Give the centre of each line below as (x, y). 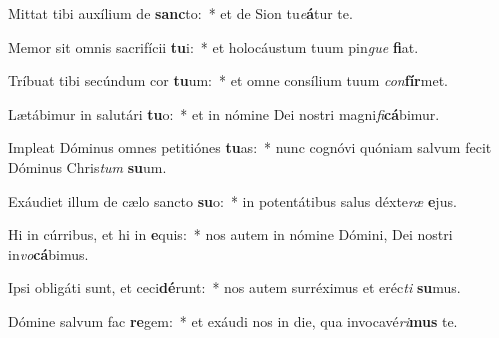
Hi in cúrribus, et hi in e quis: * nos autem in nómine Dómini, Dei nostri (230, 234)
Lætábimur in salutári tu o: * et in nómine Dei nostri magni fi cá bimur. (224, 113)
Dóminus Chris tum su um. (87, 166)
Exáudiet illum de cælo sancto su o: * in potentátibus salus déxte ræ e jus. (232, 200)
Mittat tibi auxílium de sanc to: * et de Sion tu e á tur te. (180, 13)
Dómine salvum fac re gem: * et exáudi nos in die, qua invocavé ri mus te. (233, 320)
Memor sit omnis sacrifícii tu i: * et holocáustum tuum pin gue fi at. (213, 46)
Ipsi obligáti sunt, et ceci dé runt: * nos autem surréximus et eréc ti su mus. (234, 287)
